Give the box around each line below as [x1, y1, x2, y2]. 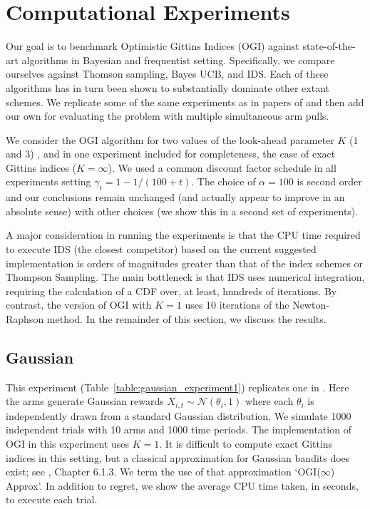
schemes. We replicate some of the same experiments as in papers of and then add [6, 94, 364, 109]
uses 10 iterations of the [185, 297, 289, 312]
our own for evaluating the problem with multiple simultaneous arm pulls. [6, 108, 329, 123]
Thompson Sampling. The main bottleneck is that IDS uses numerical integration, [6, 269, 365, 284]
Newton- [292, 297, 329, 312]
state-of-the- [302, 38, 356, 53]
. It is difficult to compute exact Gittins [159, 436, 333, 451]
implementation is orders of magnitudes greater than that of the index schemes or [6, 255, 364, 270]
